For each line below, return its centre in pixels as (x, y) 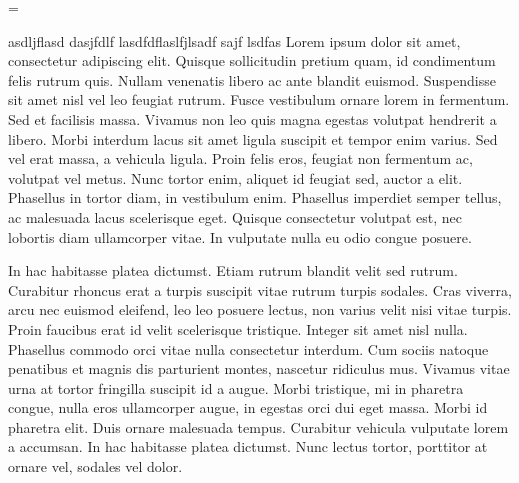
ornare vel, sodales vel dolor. (95, 466)
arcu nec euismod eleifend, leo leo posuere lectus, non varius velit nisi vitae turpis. (260, 309)
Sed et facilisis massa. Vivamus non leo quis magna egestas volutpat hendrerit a (252, 118)
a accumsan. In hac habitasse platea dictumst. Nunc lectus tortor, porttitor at (248, 446)
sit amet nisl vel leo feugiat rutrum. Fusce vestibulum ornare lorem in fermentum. (259, 99)
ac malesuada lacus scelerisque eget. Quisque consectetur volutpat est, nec (235, 216)
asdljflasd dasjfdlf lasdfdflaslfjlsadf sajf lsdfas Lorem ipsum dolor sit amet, (234, 40)
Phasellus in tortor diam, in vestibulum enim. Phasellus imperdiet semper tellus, (255, 197)
